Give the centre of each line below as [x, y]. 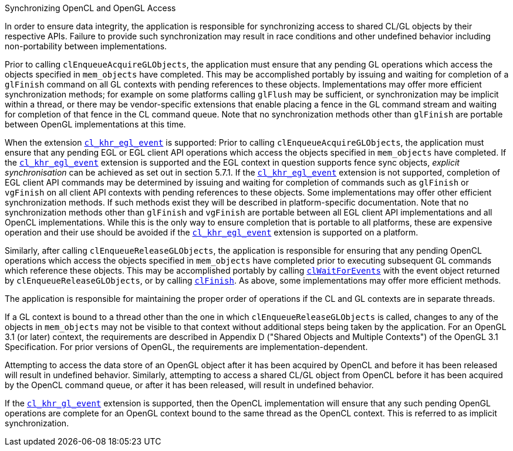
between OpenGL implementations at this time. [95, 124]
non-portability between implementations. [86, 46]
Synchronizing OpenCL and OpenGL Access [90, 8]
